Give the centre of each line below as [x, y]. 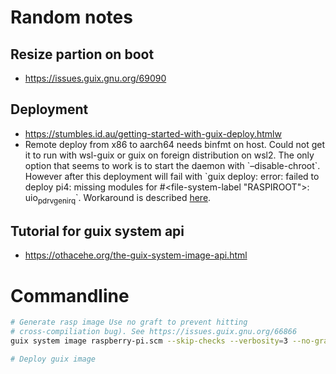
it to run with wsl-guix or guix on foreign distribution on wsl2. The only [169, 155]
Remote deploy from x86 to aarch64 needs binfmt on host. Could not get [175, 144]
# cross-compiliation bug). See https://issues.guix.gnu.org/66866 [154, 332]
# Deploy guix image [53, 359]
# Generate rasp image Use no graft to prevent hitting [129, 322]
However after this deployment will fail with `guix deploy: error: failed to [172, 176]
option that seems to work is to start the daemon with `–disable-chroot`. [172, 165]
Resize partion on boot [82, 54]
